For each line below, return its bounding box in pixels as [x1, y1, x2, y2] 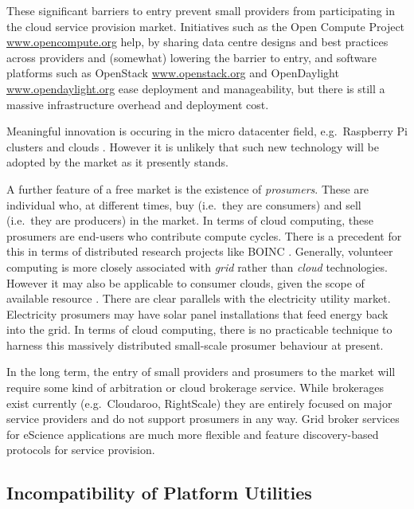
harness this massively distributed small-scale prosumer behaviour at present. [6, 336, 384, 353]
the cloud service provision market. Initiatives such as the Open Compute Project [6, 18, 405, 34]
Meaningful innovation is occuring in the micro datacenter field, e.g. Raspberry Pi [6, 123, 408, 139]
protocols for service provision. [6, 441, 155, 458]
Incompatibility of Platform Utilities [6, 480, 312, 505]
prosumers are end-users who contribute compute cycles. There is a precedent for [6, 227, 402, 244]
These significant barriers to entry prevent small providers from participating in [6, 2, 396, 18]
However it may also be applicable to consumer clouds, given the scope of [6, 274, 365, 291]
